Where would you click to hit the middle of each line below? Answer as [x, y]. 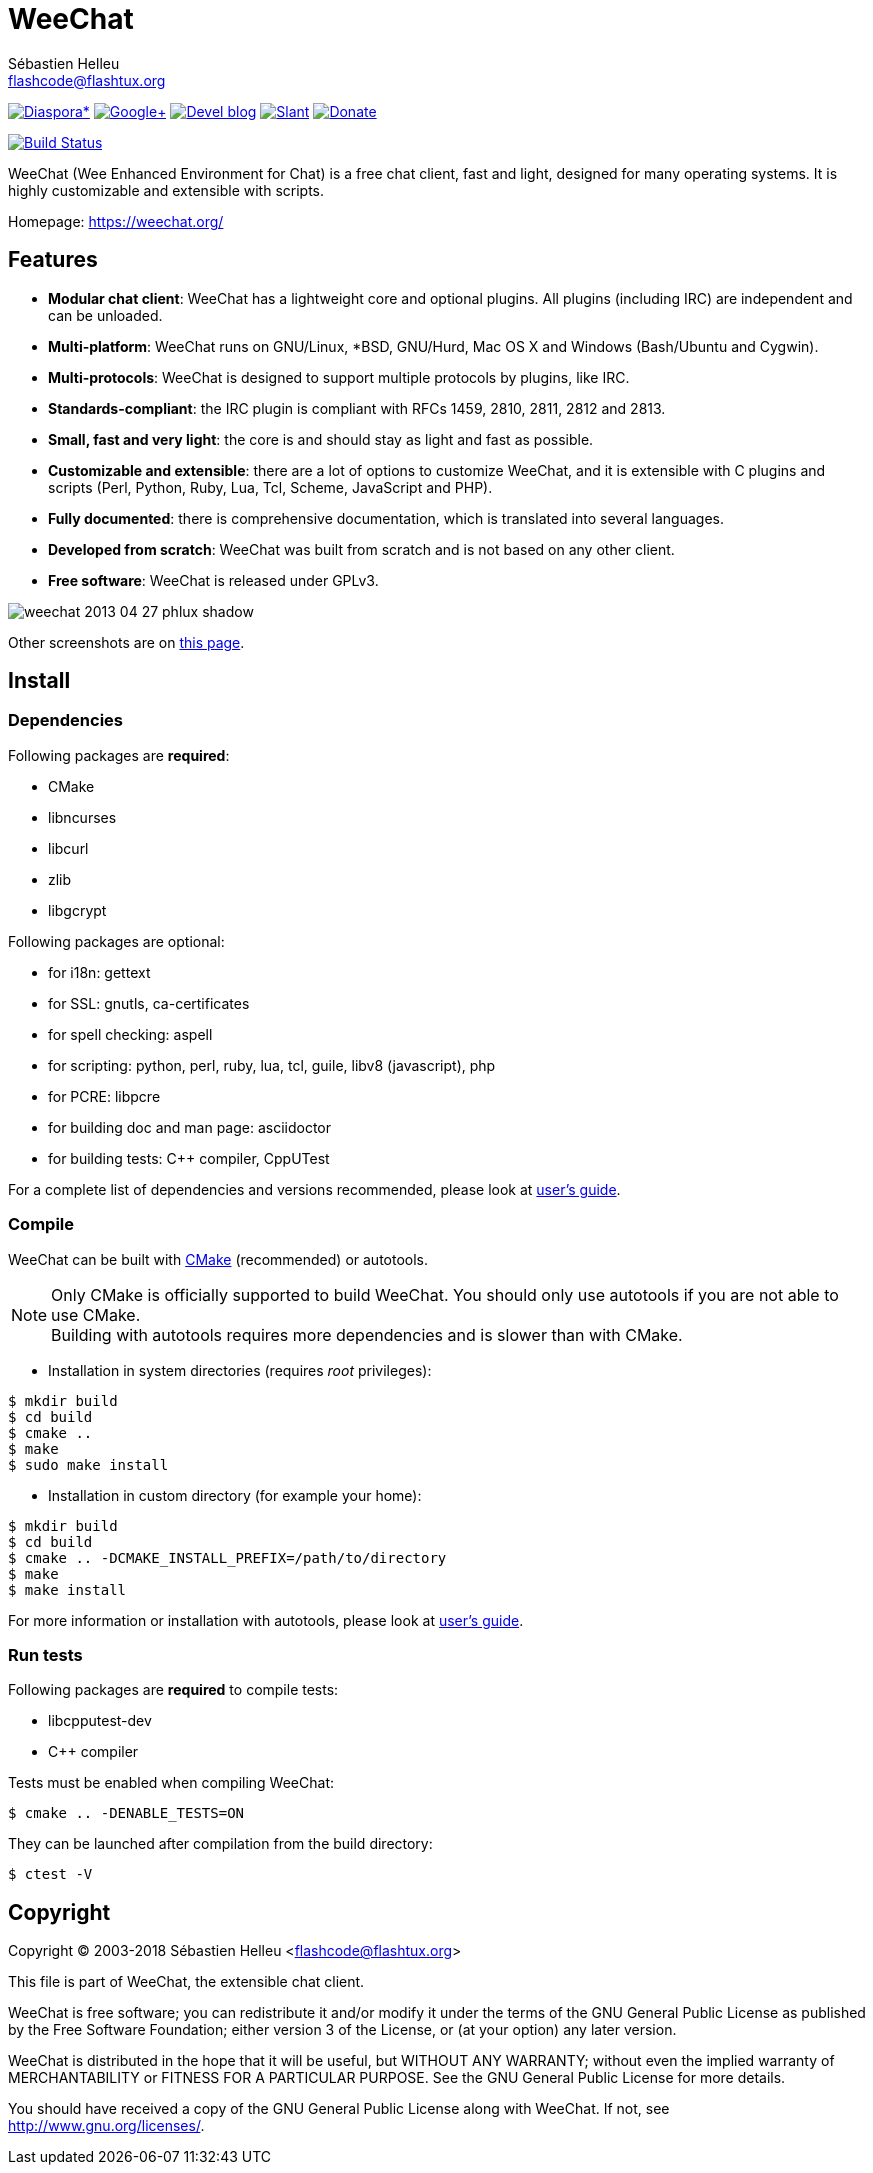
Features [53, 260]
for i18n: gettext [99, 972]
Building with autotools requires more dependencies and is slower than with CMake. [367, 1334]
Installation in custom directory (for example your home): [235, 1495]
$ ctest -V [50, 1874]
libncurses [82, 817]
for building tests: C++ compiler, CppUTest [189, 1158]
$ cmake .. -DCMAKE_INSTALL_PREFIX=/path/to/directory [227, 1557]
